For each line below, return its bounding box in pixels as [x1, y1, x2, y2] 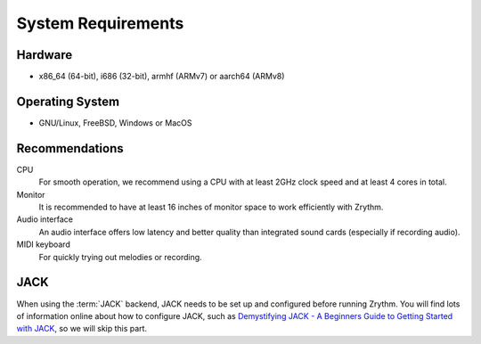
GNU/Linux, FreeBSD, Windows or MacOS [38, 117, 192, 128]
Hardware [16, 47, 73, 62]
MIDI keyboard [16, 239, 70, 250]
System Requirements [16, 13, 184, 33]
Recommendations [16, 141, 124, 156]
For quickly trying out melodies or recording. [38, 251, 202, 262]
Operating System [16, 94, 120, 109]
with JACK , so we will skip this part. [16, 324, 147, 334]
